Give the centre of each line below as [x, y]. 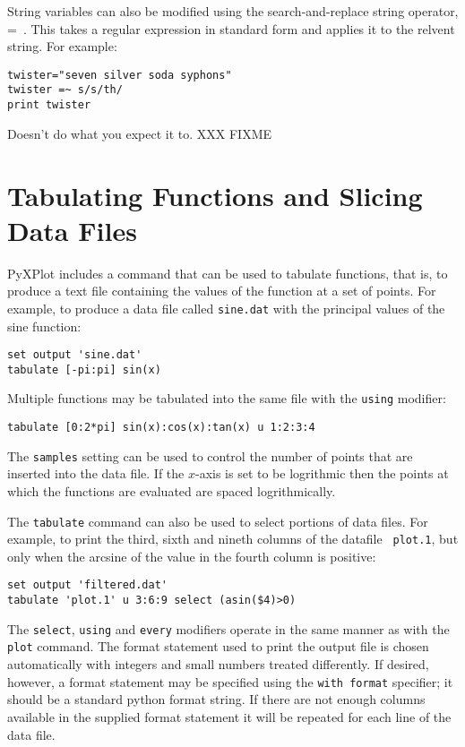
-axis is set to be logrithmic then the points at [322, 473]
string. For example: [62, 46]
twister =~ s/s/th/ [65, 90]
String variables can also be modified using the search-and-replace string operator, [233, 11]
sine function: [44, 326]
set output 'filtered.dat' [87, 585]
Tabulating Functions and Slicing [215, 195]
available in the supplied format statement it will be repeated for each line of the [229, 716]
